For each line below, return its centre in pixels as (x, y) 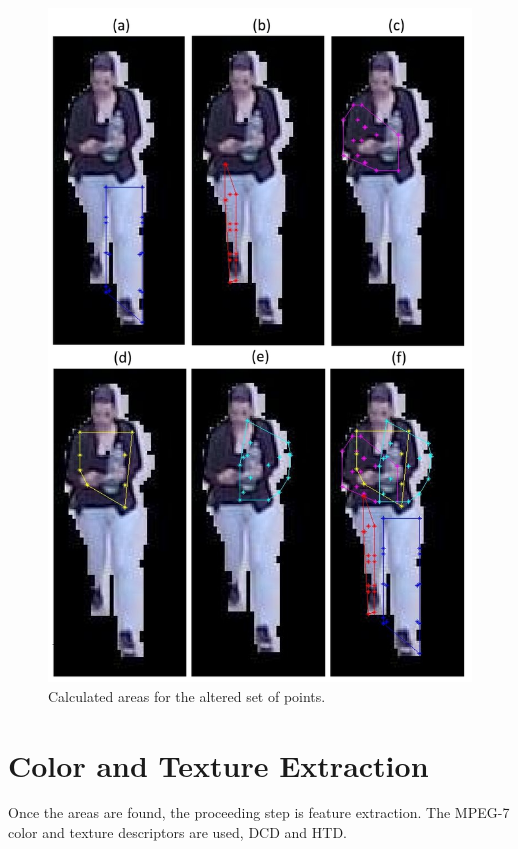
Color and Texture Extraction (218, 764)
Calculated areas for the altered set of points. (187, 695)
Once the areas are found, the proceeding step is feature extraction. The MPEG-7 (259, 812)
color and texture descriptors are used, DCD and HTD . (177, 832)
